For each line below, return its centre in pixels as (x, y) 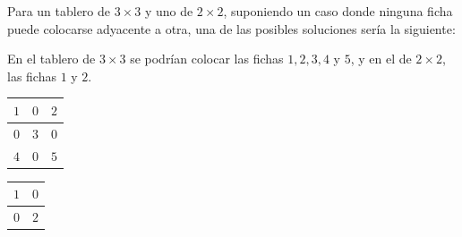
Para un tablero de (59, 11)
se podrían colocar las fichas (207, 59)
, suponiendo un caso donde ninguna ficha (338, 11)
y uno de (169, 11)
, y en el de (381, 59)
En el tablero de (51, 59)
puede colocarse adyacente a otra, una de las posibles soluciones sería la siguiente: (231, 28)
